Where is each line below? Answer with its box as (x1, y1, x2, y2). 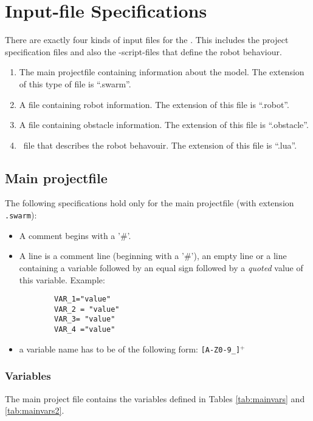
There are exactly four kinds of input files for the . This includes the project (5, 33, 289, 46)
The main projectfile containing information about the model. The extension (19, 66, 304, 78)
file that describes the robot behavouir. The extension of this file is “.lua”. (23, 138, 297, 151)
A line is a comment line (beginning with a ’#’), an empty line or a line (19, 249, 287, 262)
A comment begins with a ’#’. (19, 229, 131, 241)
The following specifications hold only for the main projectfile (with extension (5, 197, 294, 209)
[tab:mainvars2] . (5, 404, 64, 417)
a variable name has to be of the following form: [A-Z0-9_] (19, 342, 241, 355)
